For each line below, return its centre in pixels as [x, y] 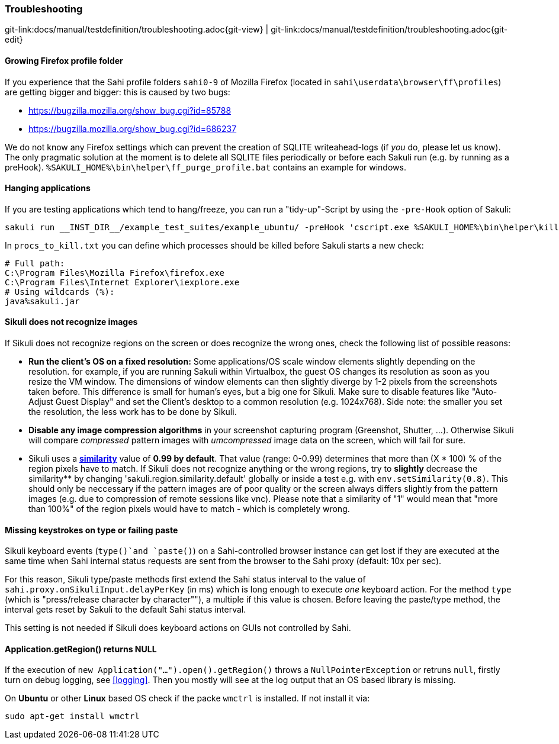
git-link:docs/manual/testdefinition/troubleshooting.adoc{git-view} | [137, 30]
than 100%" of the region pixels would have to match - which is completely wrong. [189, 509]
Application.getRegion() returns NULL [81, 649]
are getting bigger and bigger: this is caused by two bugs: [118, 92]
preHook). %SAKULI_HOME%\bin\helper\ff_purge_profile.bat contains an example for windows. [205, 167]
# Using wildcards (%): [60, 292]
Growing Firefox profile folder [64, 60]
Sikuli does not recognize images [71, 322]
